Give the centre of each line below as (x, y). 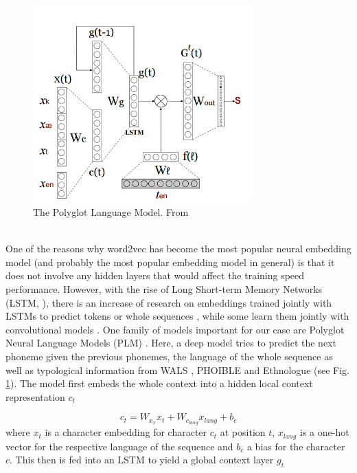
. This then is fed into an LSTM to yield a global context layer (142, 460)
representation (35, 396)
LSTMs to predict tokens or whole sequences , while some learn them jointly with (177, 316)
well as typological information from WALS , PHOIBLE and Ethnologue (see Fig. (177, 370)
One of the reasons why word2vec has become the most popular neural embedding (178, 249)
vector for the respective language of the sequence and (119, 446)
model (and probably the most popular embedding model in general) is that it (170, 262)
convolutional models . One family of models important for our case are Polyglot (175, 329)
